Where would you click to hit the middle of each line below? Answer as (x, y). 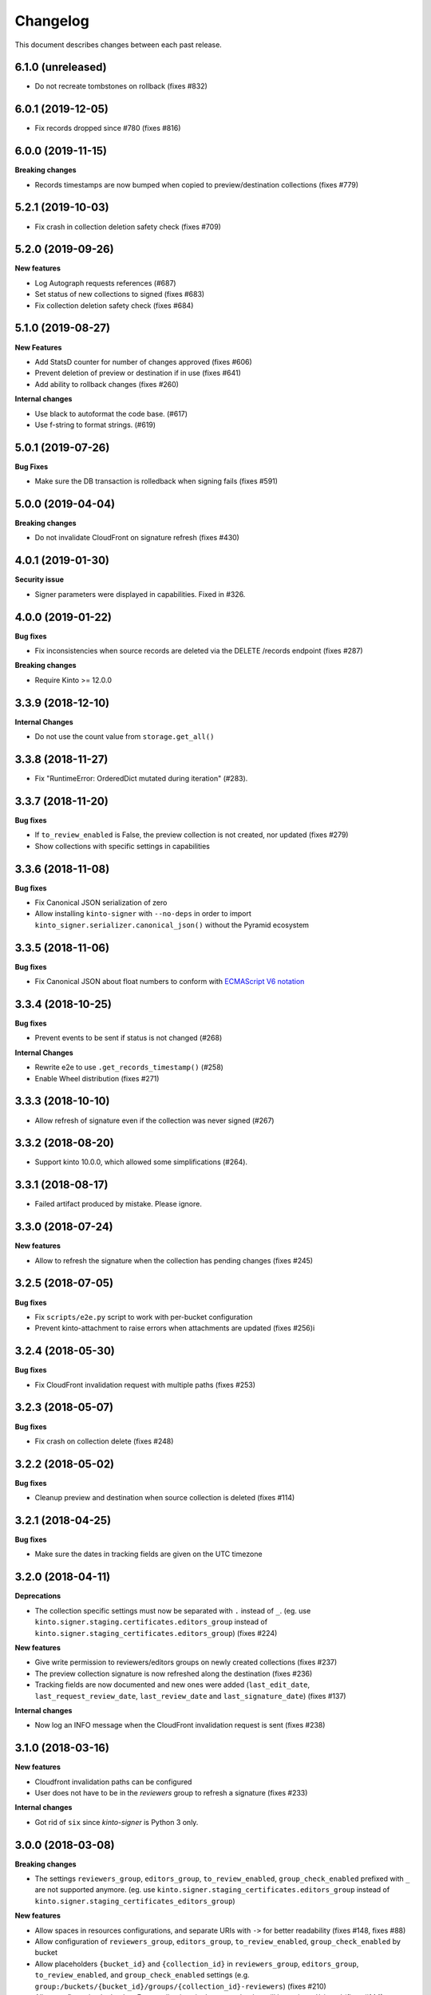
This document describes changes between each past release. (119, 45)
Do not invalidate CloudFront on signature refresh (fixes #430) (137, 538)
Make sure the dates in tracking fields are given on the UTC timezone (148, 1554)
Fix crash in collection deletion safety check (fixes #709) (128, 227)
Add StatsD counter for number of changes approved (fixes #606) (144, 361)
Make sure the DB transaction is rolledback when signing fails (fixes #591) (156, 481)
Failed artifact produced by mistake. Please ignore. (119, 1204)
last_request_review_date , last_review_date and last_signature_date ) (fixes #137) (190, 1696)
